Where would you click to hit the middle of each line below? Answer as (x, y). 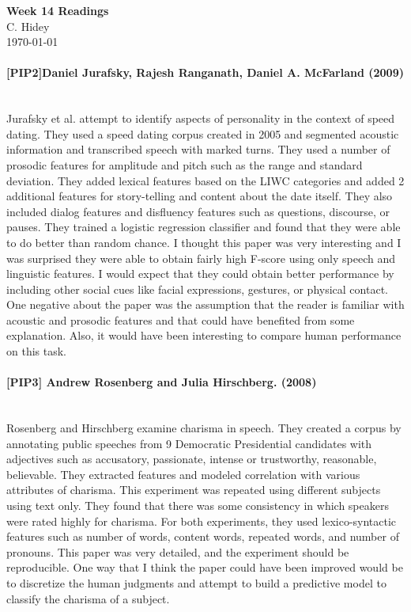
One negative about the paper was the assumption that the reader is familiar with (205, 304)
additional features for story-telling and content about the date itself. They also (200, 196)
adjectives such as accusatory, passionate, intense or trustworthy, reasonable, (192, 459)
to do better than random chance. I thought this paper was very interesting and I (204, 242)
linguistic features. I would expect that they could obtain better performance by (200, 274)
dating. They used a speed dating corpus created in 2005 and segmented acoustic (203, 133)
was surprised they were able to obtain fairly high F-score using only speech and (201, 258)
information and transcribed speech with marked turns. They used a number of (198, 149)
